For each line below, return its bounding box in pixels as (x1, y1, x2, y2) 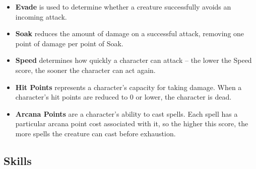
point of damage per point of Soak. (15, 38, 123, 48)
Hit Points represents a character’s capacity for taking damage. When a (15, 81, 242, 92)
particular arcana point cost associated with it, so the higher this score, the (15, 118, 248, 129)
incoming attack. (15, 11, 67, 22)
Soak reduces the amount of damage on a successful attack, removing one (15, 28, 244, 39)
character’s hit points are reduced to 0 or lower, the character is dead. (15, 92, 232, 102)
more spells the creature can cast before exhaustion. (15, 128, 176, 138)
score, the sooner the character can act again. (15, 64, 156, 75)
